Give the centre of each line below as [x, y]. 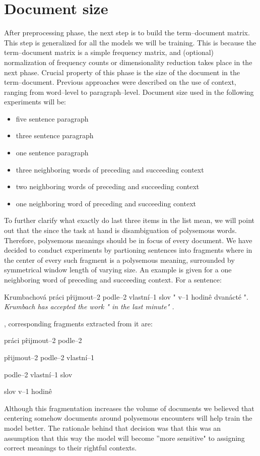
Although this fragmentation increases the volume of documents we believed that [129, 408]
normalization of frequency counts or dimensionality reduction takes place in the [128, 62]
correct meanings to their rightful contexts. [71, 448]
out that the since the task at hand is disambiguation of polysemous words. [120, 230]
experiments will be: [35, 102]
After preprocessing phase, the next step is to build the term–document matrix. [127, 33]
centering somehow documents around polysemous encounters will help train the [128, 418]
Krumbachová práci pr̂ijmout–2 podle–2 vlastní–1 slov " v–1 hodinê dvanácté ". [126, 296]
